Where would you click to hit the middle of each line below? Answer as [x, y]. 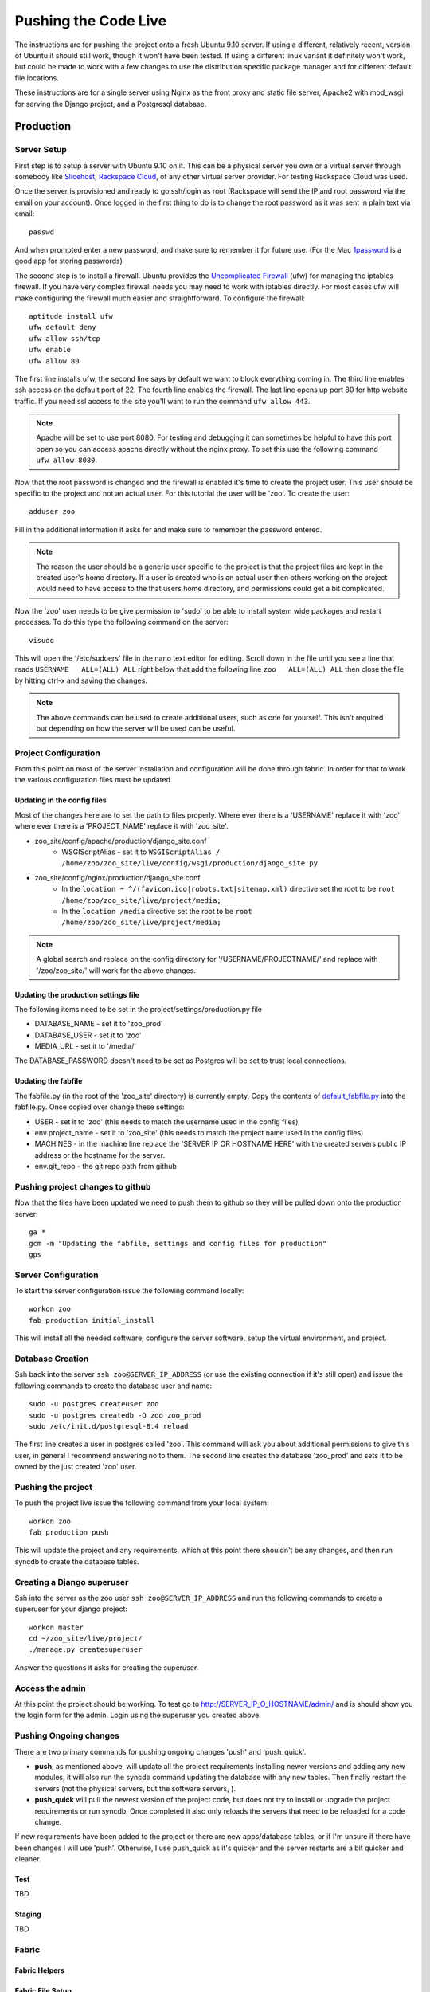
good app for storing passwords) [69, 261]
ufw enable [50, 350]
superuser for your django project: [71, 1609]
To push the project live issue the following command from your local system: [142, 1503]
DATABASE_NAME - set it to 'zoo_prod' [99, 1024]
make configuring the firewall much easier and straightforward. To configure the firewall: [160, 298]
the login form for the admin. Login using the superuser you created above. [138, 1715]
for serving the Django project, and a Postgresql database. [111, 104]
